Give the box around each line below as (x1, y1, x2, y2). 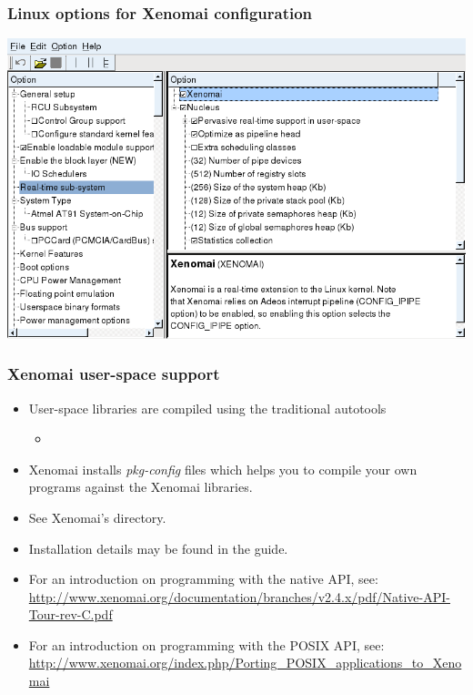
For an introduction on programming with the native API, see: (28, 569, 378, 588)
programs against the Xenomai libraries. (28, 477, 253, 496)
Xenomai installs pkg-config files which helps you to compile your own (28, 459, 418, 478)
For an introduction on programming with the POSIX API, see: (28, 635, 385, 654)
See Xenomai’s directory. (28, 507, 166, 526)
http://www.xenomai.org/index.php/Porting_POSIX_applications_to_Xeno (28, 653, 462, 672)
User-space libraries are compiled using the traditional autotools (28, 398, 387, 417)
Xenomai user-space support (7, 363, 220, 385)
